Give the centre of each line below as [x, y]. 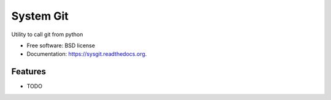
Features [29, 71]
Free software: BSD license [61, 45]
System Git [40, 16]
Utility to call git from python [47, 34]
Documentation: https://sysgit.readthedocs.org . [87, 54]
